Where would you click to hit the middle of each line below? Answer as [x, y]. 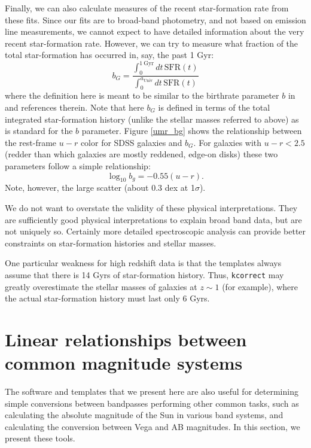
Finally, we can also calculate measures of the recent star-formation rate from [147, 8]
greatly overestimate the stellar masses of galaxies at [101, 286]
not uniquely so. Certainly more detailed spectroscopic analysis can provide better [155, 231]
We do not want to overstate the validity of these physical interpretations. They [151, 207]
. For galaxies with [228, 142]
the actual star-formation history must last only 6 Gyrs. [107, 298]
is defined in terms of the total [214, 107]
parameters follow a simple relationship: [78, 166]
